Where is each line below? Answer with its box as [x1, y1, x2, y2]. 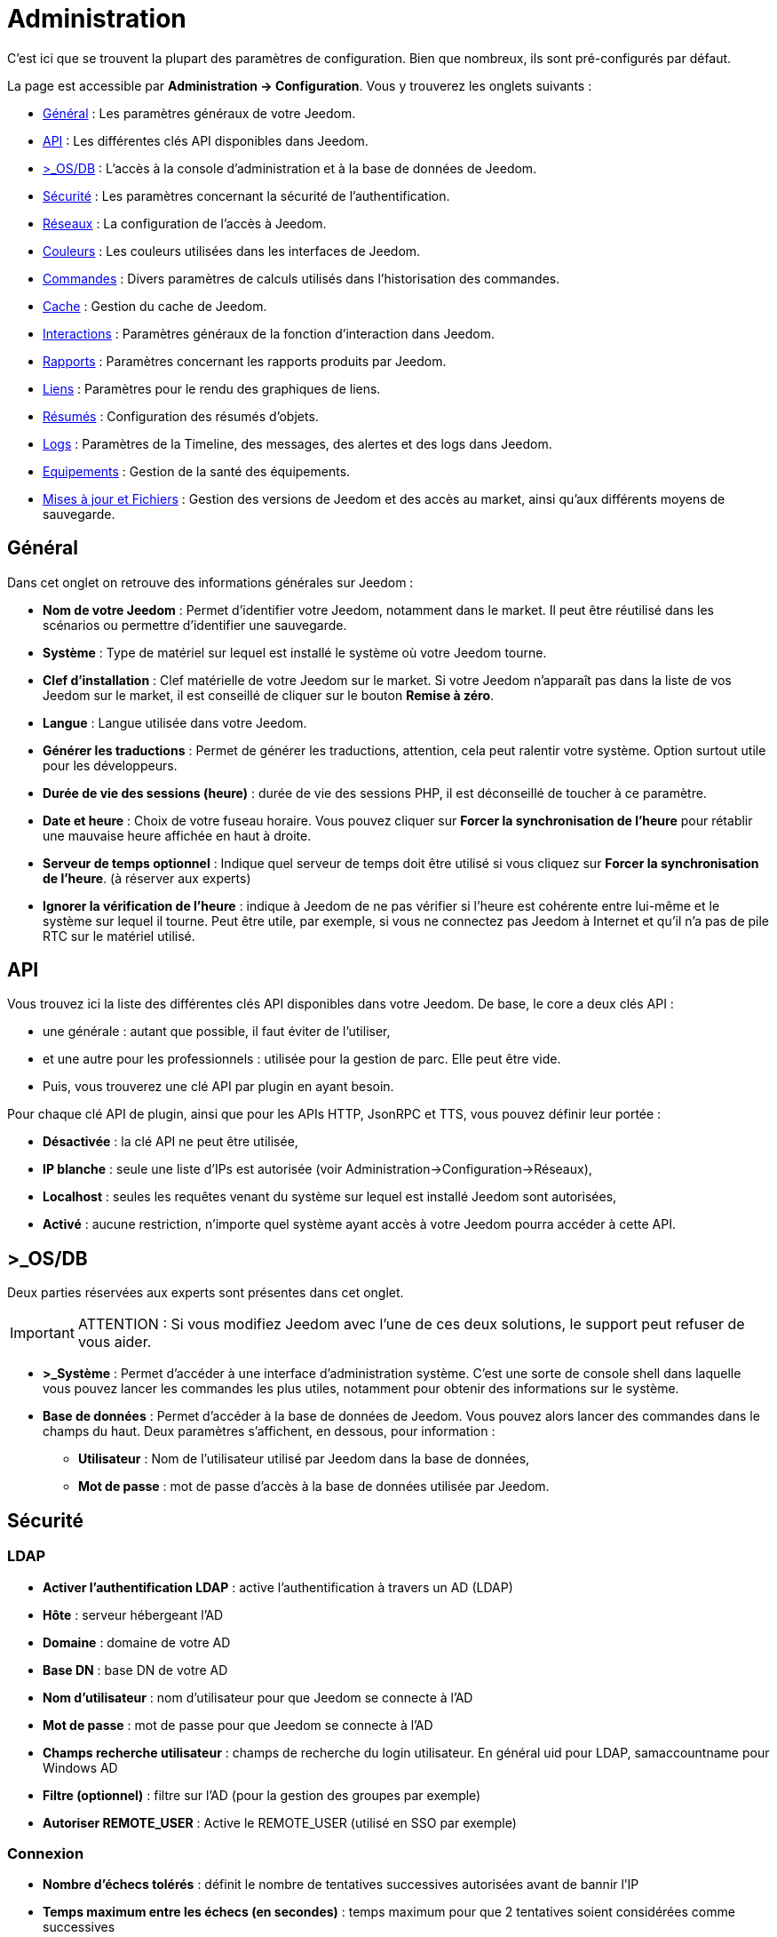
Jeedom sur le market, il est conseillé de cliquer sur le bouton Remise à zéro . [43, 687, 495, 703]
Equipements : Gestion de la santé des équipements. [43, 463, 351, 479]
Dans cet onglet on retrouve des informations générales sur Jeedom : [7, 574, 414, 590]
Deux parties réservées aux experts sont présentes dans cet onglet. [7, 1285, 404, 1301]
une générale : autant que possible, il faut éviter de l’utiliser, [43, 1024, 391, 1040]
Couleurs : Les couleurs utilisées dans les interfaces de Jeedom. [43, 243, 421, 259]
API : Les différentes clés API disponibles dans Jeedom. [43, 132, 369, 148]
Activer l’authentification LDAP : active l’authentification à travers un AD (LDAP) [43, 1579, 513, 1595]
